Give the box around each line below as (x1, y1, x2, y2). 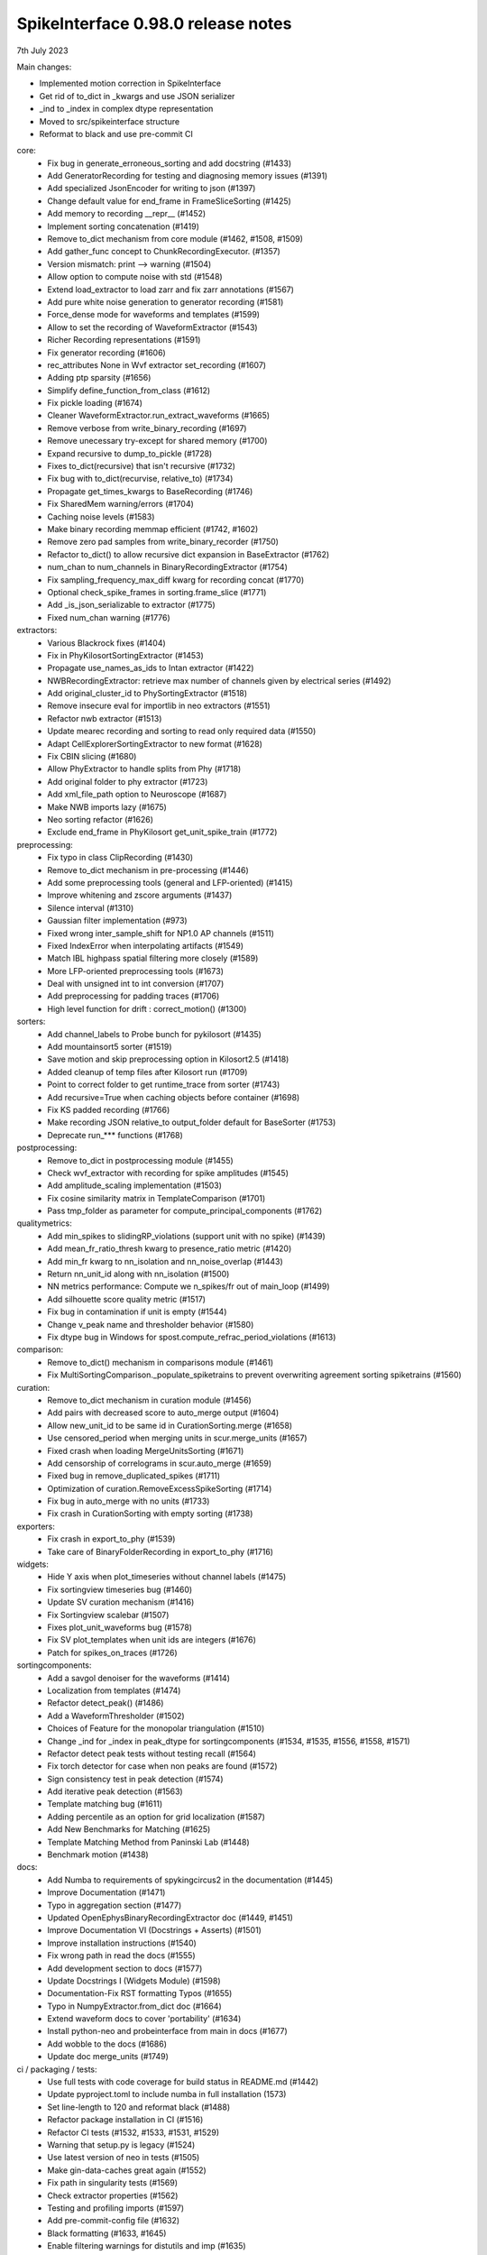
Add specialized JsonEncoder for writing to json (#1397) (47, 183, 256, 194)
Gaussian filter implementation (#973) (47, 916, 188, 926)
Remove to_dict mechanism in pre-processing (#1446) (47, 864, 250, 875)
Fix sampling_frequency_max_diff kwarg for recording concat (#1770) (47, 574, 305, 585)
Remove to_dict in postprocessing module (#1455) (47, 1155, 234, 1165)
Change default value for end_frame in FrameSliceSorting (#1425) (47, 195, 292, 207)
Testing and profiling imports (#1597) (47, 2202, 185, 2214)
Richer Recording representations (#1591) (47, 335, 201, 345)
